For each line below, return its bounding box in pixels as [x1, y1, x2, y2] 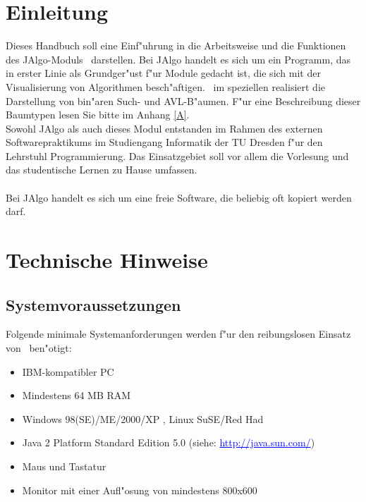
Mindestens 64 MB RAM [22, 388, 131, 403]
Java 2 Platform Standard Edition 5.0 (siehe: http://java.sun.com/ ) [22, 435, 315, 450]
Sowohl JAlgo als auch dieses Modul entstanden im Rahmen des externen [6, 121, 323, 135]
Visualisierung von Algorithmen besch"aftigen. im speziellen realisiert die [6, 79, 326, 94]
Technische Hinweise [6, 245, 208, 274]
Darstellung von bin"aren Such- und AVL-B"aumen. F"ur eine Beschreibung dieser [6, 93, 361, 108]
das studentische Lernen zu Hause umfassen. [6, 162, 197, 177]
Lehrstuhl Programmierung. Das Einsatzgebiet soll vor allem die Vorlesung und [6, 148, 349, 163]
